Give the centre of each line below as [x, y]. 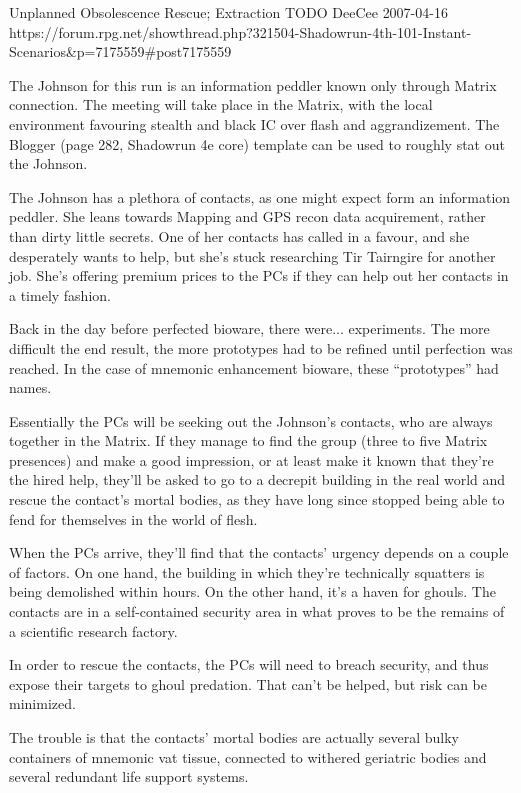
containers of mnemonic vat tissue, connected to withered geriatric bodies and [248, 756]
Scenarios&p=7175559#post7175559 [120, 51]
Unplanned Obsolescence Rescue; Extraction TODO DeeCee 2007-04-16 [228, 12]
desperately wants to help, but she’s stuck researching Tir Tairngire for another [252, 255]
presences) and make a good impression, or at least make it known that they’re [251, 459]
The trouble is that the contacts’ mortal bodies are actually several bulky [234, 737]
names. [30, 387]
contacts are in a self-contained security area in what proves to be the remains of [257, 611]
